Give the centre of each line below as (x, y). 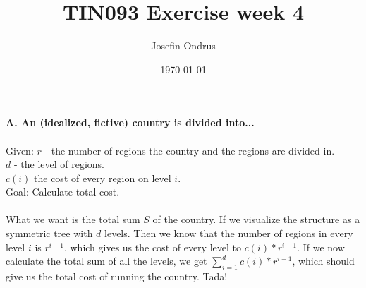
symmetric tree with (49, 233)
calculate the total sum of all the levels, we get (106, 261)
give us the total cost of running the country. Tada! (117, 276)
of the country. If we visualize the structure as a (256, 219)
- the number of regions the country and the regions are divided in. (190, 150)
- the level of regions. (59, 164)
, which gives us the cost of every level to (152, 247)
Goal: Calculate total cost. (63, 192)
